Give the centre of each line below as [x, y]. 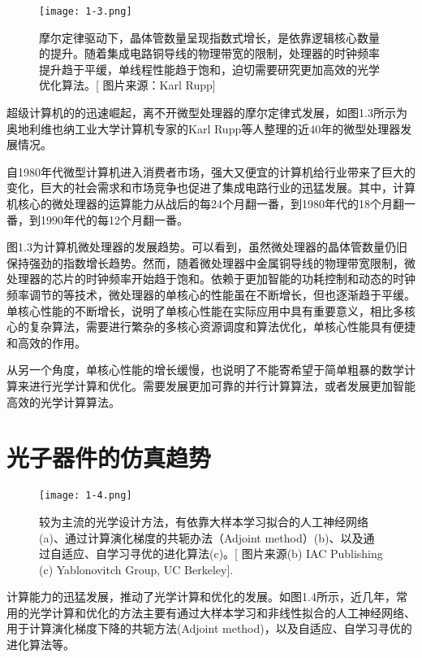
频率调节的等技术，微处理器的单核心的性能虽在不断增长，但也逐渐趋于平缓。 [211, 294]
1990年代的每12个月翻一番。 [114, 219]
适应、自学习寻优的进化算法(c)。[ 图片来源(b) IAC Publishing [222, 553]
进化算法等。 [41, 645]
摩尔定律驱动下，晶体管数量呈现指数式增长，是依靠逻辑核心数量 [209, 37]
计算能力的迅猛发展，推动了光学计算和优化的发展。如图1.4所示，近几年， [201, 597]
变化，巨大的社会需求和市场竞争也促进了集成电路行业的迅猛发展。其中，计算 [211, 187]
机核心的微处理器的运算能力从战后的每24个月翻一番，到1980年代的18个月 [200, 203]
